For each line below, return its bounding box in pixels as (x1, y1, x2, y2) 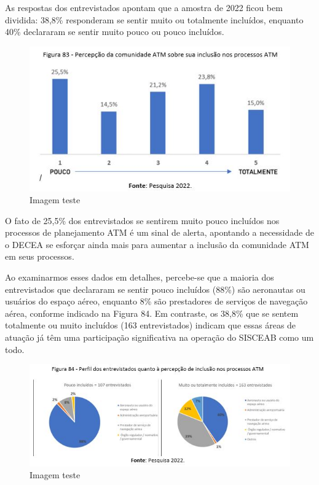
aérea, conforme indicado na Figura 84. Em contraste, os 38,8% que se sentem (5, 306, 299, 319)
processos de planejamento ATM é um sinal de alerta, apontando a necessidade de (5, 226, 314, 239)
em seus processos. (5, 250, 74, 263)
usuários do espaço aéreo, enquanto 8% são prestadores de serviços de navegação (5, 295, 308, 308)
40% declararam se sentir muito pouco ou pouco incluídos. (5, 25, 224, 38)
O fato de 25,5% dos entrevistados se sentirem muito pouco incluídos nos (5, 214, 280, 227)
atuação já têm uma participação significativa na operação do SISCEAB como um (5, 331, 314, 344)
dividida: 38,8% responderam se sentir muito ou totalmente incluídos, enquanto (5, 13, 304, 26)
